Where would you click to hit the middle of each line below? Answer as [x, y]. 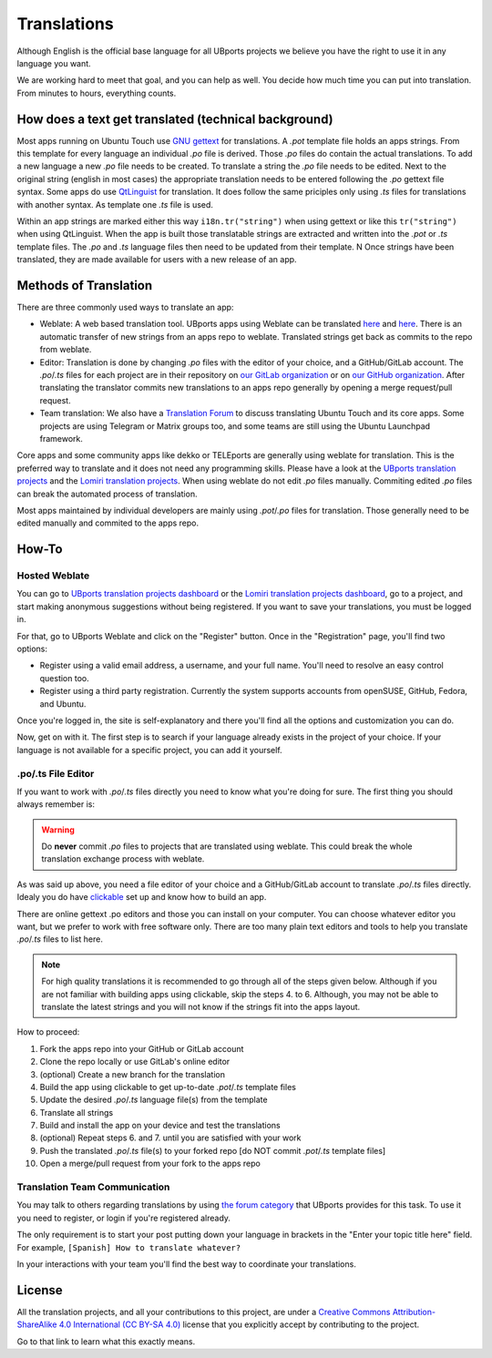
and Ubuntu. [63, 704]
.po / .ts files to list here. [60, 939]
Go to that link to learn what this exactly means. [106, 1341]
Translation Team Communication [93, 1187]
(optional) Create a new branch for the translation [132, 1074]
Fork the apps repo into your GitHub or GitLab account [142, 1048]
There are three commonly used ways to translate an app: [125, 307]
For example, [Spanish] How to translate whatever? [129, 1247]
